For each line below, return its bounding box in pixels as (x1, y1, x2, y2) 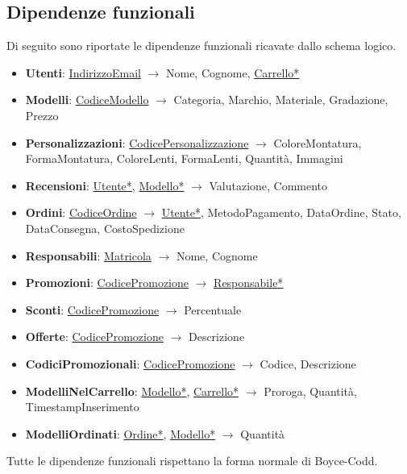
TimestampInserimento (25, 398, 139, 415)
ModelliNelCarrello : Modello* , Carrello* (25, 382, 239, 399)
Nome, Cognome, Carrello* (165, 64, 300, 81)
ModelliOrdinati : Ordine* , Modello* (25, 425, 216, 442)
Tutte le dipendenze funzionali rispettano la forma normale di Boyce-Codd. (6, 452, 378, 469)
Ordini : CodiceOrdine (25, 204, 137, 221)
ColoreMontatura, (273, 134, 362, 151)
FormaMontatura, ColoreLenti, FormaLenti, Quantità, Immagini (25, 150, 343, 167)
